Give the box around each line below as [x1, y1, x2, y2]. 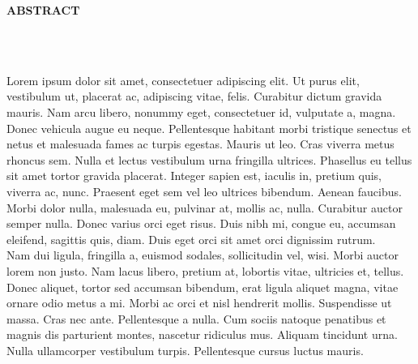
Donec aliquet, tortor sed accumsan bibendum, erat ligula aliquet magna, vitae [6, 278, 399, 295]
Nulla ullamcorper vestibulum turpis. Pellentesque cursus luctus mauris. [6, 341, 364, 358]
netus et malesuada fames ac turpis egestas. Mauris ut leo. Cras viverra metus [6, 135, 395, 152]
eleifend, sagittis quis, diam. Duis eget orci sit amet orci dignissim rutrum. [6, 230, 376, 247]
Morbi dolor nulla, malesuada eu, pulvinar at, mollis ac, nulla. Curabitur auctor [6, 199, 403, 216]
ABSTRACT [6, 2, 80, 18]
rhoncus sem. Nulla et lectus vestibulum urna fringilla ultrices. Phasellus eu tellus [6, 151, 412, 168]
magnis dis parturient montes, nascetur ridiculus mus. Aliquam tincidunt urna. [6, 326, 398, 343]
